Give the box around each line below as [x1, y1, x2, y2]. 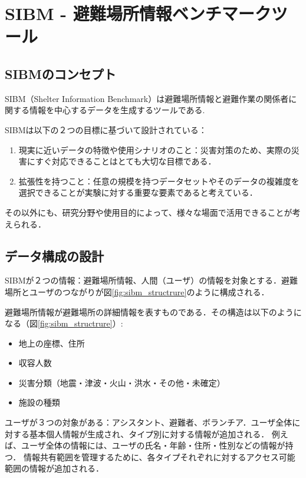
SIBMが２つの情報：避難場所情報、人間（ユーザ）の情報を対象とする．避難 [5, 274, 298, 286]
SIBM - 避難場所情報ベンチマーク [5, 1, 271, 25]
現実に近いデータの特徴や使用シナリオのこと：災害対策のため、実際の [18, 143, 291, 156]
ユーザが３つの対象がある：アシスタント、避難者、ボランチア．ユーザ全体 [5, 416, 292, 428]
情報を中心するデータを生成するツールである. [29, 104, 205, 116]
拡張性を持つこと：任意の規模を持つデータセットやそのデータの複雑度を [18, 174, 300, 187]
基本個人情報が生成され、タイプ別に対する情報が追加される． [29, 427, 269, 440]
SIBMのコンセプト [5, 64, 116, 83]
